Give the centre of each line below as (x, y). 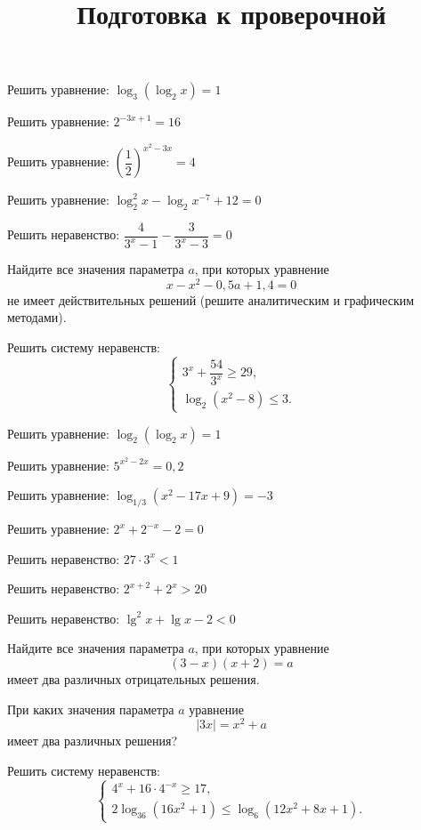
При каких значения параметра (91, 709)
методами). (37, 317)
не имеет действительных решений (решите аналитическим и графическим (211, 299)
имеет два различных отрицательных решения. (134, 679)
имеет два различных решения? (93, 741)
